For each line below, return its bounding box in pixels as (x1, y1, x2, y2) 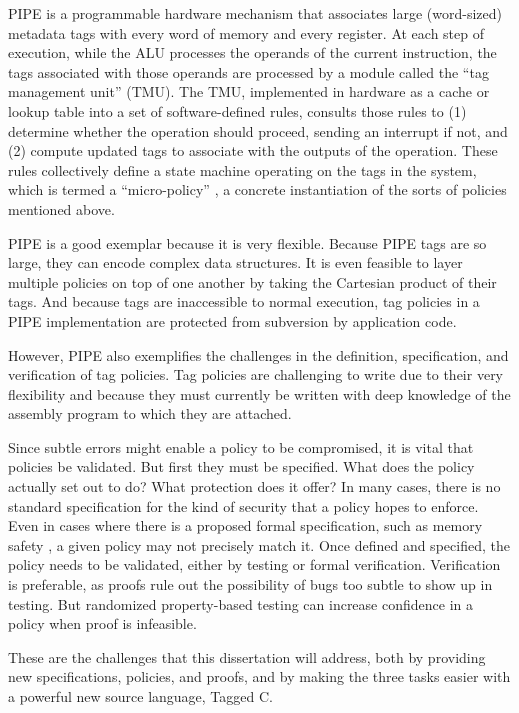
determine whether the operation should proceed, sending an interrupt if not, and (8, 120, 508, 141)
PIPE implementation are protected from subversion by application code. (8, 310, 457, 331)
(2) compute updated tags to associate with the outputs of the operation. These (8, 140, 498, 161)
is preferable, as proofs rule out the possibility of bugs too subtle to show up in (8, 574, 493, 595)
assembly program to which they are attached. (8, 403, 292, 424)
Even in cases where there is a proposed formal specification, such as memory (8, 515, 483, 536)
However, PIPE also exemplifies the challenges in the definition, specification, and (8, 344, 509, 365)
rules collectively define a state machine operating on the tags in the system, (8, 159, 477, 180)
